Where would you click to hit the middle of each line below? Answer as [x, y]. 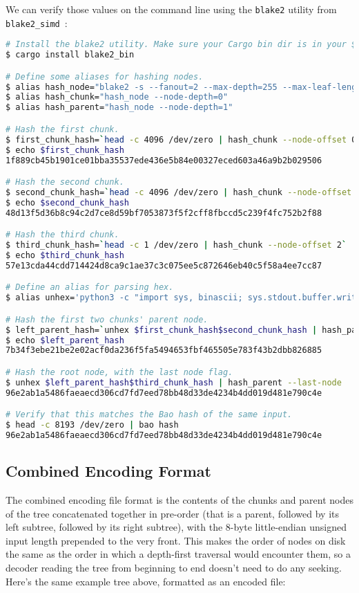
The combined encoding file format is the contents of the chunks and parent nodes [179, 500]
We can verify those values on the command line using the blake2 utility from [171, 9]
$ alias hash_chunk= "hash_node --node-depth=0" [117, 97]
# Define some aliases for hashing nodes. [105, 76]
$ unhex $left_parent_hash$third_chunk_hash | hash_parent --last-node [174, 382]
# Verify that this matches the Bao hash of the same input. [149, 415]
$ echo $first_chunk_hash [65, 150]
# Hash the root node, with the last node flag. [119, 372]
